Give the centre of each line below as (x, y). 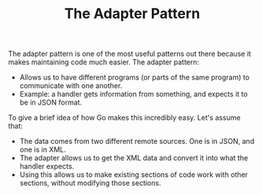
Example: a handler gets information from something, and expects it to (133, 94)
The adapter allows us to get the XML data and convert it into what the (134, 158)
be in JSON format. (51, 102)
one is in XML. (43, 149)
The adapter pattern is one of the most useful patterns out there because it (130, 54)
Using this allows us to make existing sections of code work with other (134, 175)
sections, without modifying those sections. (90, 183)
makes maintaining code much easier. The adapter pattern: (104, 62)
